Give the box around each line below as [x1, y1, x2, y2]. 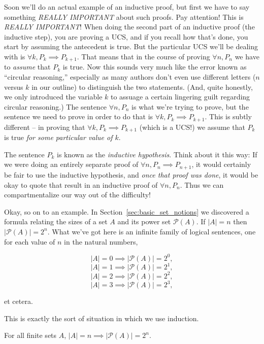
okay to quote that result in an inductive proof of [4, 179, 158, 190]
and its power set [117, 216, 171, 227]
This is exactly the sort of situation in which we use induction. [4, 313, 199, 323]
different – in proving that [4, 121, 85, 132]
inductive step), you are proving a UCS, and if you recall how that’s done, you [4, 31, 248, 42]
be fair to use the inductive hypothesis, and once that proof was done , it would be [4, 169, 258, 180]
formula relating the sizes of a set [4, 216, 108, 227]
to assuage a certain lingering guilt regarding [110, 91, 250, 102]
